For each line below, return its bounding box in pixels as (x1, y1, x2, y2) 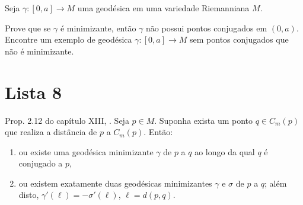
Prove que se (5, 21, 51, 34)
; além (264, 177, 287, 189)
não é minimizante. (5, 44, 74, 57)
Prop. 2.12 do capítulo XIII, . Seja (5, 114, 129, 126)
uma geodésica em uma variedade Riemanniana (77, 2, 250, 14)
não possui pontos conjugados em (146, 21, 267, 34)
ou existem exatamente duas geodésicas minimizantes (18, 177, 212, 189)
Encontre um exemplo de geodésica (5, 33, 132, 46)
